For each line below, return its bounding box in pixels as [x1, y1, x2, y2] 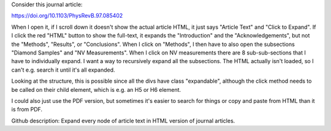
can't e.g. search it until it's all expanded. [11, 66, 116, 73]
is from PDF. [11, 106, 43, 113]
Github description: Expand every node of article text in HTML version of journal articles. [11, 117, 235, 124]
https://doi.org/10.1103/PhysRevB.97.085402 [11, 12, 123, 20]
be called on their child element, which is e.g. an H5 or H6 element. [11, 86, 181, 93]
